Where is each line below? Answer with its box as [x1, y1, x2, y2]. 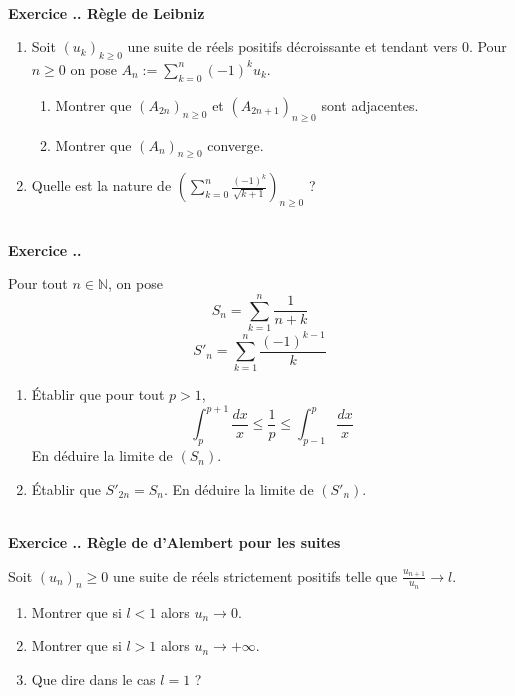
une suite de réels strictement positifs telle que [112, 565, 398, 586]
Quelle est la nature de [31, 175, 172, 196]
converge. [207, 134, 264, 155]
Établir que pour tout [31, 384, 165, 405]
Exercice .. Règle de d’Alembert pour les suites [8, 532, 341, 553]
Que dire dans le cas [31, 669, 156, 690]
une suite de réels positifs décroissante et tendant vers [127, 36, 458, 57]
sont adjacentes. [321, 94, 419, 115]
